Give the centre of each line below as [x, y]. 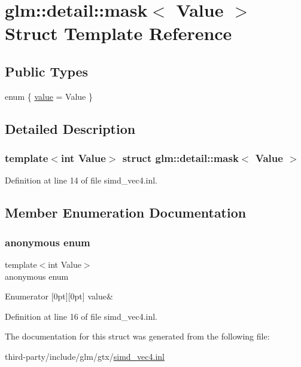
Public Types [47, 71]
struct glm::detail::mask [180, 158]
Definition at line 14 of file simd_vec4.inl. [81, 180]
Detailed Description [70, 128]
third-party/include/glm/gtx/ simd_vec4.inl [85, 356]
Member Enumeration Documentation [126, 212]
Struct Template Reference [118, 33]
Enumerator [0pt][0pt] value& [59, 296]
